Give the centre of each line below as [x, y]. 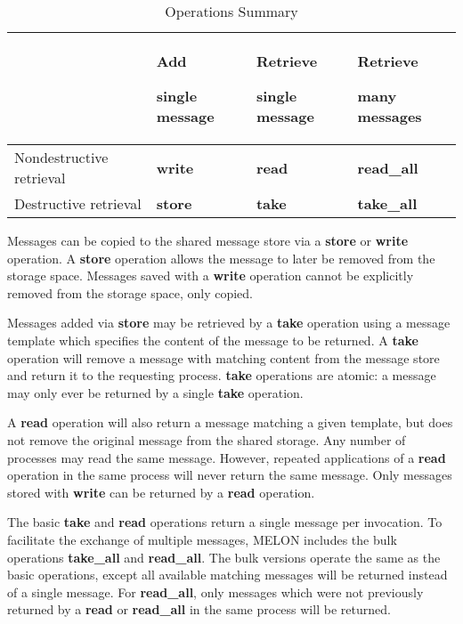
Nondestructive [61, 157]
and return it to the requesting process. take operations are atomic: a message [222, 375]
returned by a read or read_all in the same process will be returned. [199, 609]
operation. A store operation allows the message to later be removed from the [221, 258]
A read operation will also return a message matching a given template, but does [230, 422]
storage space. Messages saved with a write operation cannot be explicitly [211, 276]
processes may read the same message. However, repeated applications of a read [227, 457]
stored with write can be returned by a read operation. [161, 492]
